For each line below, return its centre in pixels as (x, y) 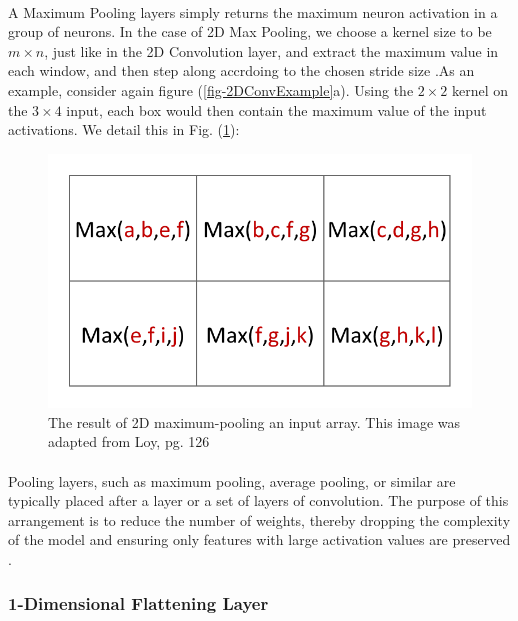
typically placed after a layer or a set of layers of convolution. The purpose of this (258, 500)
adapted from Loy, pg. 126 (129, 441)
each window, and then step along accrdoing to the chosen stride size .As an (241, 70)
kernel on (480, 89)
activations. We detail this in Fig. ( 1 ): (124, 129)
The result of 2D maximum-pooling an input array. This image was (254, 421)
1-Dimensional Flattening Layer (138, 603)
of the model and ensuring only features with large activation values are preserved (259, 539)
